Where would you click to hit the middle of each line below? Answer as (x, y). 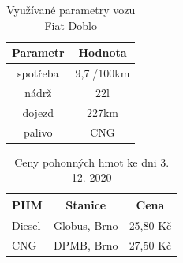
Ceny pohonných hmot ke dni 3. (92, 162)
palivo (38, 131)
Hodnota (103, 53)
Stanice (86, 204)
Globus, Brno (86, 225)
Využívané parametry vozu (71, 9)
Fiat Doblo (71, 25)
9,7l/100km (103, 73)
